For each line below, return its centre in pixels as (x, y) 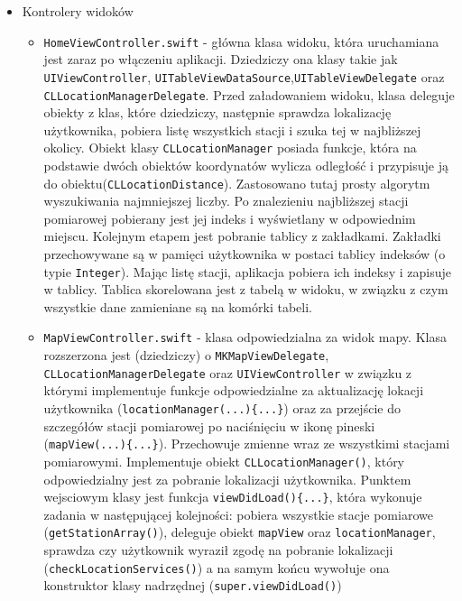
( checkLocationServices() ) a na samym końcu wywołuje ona (217, 567)
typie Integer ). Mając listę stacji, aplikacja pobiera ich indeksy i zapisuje (248, 271)
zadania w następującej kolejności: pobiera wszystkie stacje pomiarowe (238, 514)
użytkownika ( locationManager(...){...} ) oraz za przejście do (222, 408)
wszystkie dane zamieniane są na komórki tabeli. (178, 306)
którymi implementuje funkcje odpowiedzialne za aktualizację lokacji (234, 390)
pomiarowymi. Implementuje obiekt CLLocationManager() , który (224, 461)
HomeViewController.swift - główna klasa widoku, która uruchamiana (241, 41)
